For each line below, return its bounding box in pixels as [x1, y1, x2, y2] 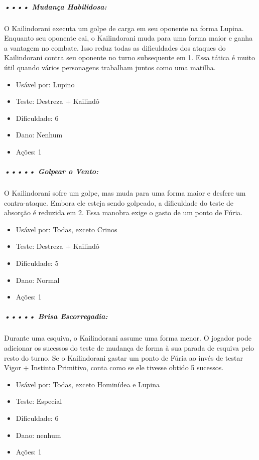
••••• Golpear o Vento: [4, 166, 99, 177]
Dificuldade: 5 [16, 258, 59, 268]
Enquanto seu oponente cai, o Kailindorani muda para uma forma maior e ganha [4, 33, 253, 43]
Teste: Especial [16, 396, 62, 406]
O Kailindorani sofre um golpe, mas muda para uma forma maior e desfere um [4, 188, 246, 198]
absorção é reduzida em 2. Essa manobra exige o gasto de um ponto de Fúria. [4, 207, 243, 218]
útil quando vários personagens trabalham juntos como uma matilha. [4, 62, 216, 72]
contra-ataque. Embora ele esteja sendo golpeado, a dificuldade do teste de [4, 197, 234, 208]
